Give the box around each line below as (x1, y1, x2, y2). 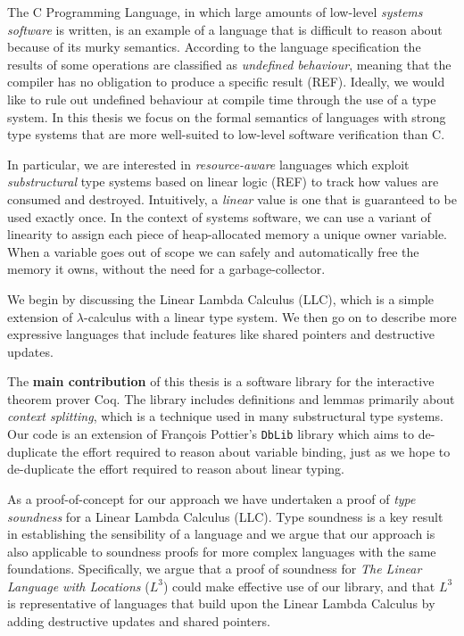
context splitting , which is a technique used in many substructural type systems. (7, 407, 443, 425)
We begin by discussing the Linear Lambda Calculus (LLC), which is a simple (7, 289, 435, 308)
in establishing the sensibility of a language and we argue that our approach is (7, 524, 435, 543)
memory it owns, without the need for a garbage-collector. (7, 260, 326, 278)
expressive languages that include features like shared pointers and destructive (7, 325, 435, 343)
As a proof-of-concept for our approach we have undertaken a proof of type (7, 489, 416, 508)
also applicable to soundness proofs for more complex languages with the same (7, 541, 436, 560)
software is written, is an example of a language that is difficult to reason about (7, 20, 443, 38)
